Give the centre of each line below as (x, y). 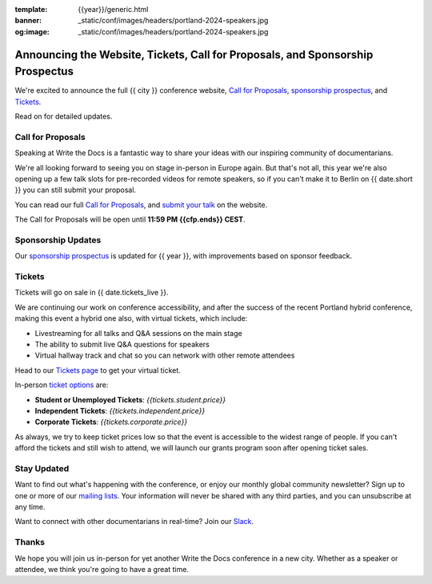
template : (31, 9)
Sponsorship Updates (58, 240)
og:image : (32, 31)
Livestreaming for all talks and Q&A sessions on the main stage (139, 333)
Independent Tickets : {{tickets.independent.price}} (120, 410)
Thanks (30, 542)
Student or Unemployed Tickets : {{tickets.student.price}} (130, 399)
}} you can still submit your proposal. (75, 190)
